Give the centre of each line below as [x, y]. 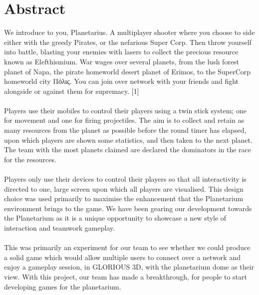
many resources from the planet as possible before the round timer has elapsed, [125, 130]
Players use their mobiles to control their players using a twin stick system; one [125, 110]
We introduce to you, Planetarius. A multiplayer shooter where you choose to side [129, 32]
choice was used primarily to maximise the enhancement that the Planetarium [124, 198]
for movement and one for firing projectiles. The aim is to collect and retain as [124, 120]
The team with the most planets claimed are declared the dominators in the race [128, 149]
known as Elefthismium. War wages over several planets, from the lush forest [122, 61]
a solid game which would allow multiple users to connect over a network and [122, 257]
